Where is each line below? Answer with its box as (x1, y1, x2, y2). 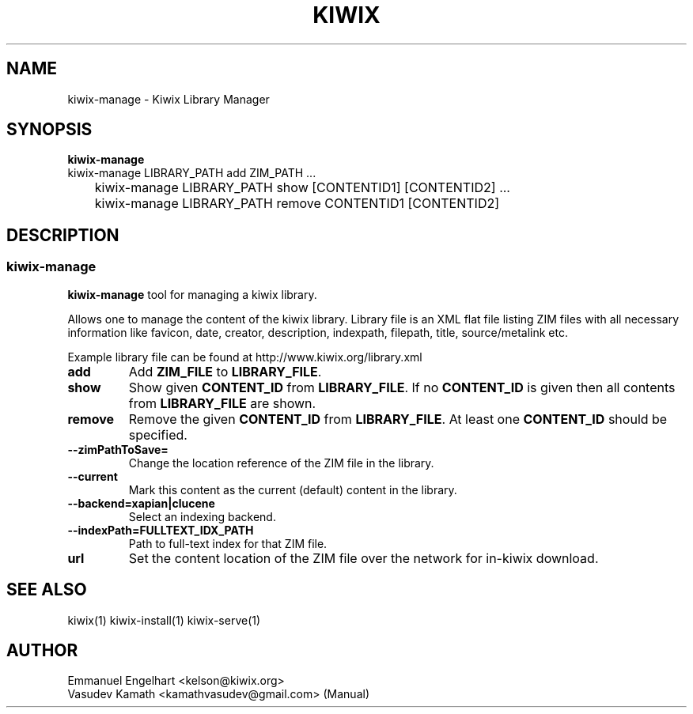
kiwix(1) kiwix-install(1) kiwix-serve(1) (67, 613, 261, 627)
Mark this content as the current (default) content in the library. (128, 482, 457, 497)
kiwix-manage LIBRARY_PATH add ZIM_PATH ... (67, 166, 316, 180)
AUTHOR (6, 640, 78, 660)
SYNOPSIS (6, 119, 93, 140)
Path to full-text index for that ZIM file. (128, 536, 328, 550)
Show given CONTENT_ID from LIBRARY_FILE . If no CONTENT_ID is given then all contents (128, 379, 676, 395)
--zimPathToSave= (67, 442, 169, 456)
